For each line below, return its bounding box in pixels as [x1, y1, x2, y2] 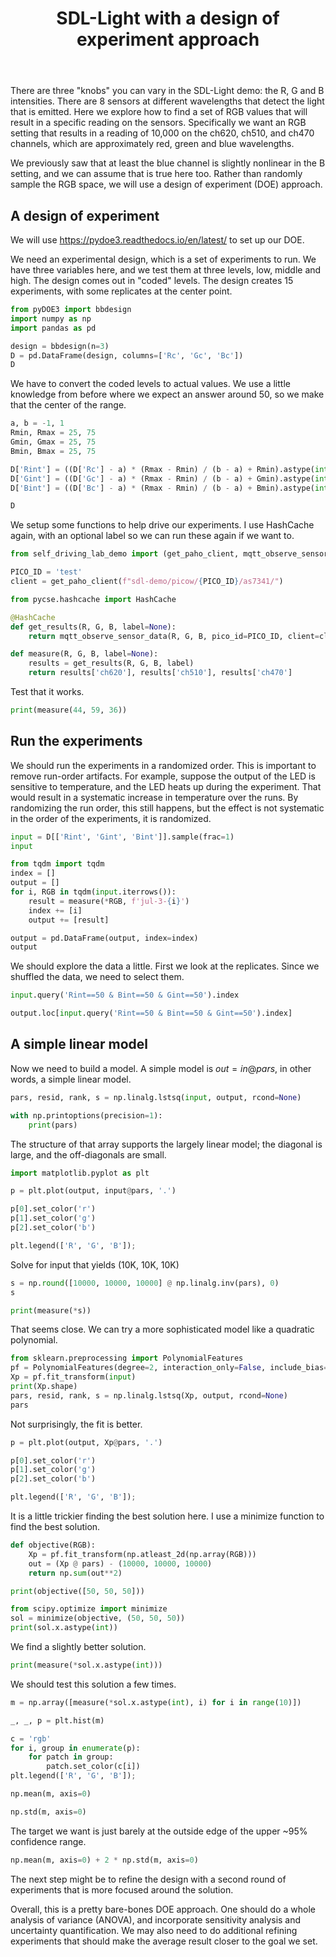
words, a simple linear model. [10, 1073, 132, 1085]
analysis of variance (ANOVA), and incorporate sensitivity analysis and [10, 1913, 302, 1926]
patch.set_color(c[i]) [46, 1762, 141, 1772]
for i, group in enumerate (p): [10, 1743, 141, 1753]
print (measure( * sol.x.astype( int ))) [10, 1660, 163, 1670]
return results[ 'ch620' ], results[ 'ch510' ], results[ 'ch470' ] [28, 668, 293, 678]
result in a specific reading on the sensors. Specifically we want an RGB [10, 117, 307, 129]
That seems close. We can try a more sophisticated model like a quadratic [10, 1323, 315, 1336]
